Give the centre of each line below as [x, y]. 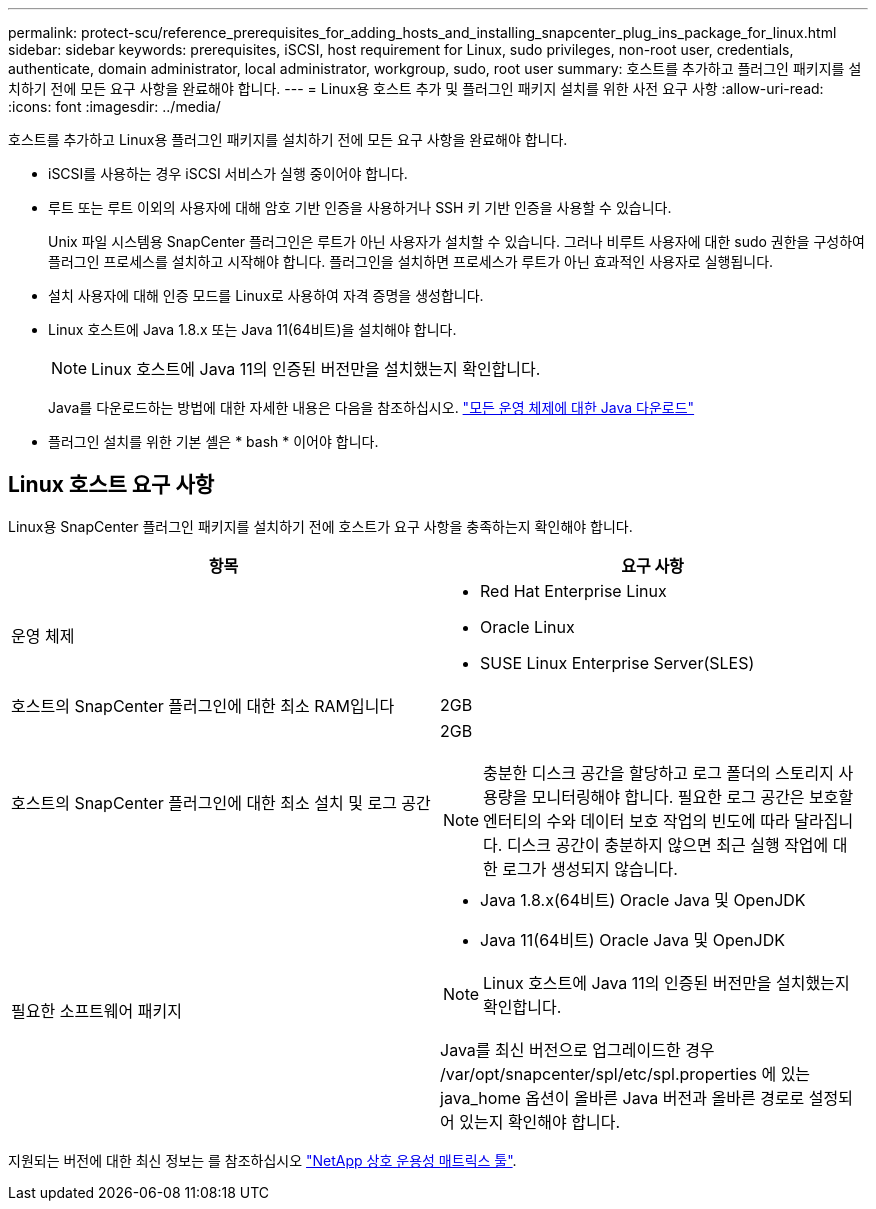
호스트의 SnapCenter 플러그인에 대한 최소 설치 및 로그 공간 [221, 802]
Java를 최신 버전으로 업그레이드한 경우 [577, 1049]
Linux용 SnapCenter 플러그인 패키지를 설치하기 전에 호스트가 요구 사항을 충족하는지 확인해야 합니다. [320, 526]
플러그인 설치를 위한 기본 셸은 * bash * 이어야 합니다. [213, 441]
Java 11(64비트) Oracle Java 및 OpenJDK [632, 939]
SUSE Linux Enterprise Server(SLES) [617, 662]
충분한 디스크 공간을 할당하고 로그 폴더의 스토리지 [658, 772]
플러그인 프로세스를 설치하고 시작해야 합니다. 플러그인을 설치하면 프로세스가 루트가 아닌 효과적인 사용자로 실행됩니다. [411, 261]
